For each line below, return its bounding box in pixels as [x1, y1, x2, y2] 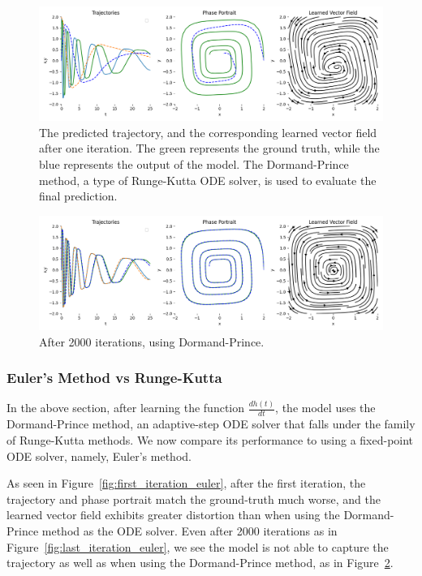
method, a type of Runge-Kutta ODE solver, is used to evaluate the [39, 171, 377, 188]
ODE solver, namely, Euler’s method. [6, 447, 192, 464]
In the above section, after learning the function [6, 399, 245, 416]
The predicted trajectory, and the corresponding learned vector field [39, 123, 377, 140]
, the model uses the [275, 399, 376, 416]
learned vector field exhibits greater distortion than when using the [6, 506, 340, 523]
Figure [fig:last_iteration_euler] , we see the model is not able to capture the [6, 538, 389, 555]
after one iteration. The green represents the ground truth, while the [39, 140, 380, 157]
